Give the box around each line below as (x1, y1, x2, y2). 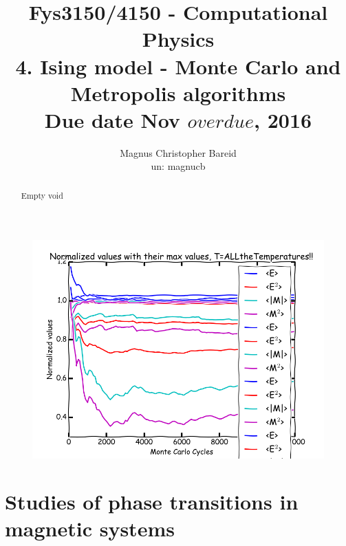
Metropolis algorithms (70, 78, 286, 107)
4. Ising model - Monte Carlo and (15, 52, 341, 80)
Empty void (21, 189, 63, 201)
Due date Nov (44, 105, 180, 133)
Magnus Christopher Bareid (120, 145, 237, 160)
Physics (142, 25, 215, 53)
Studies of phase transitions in (5, 488, 299, 516)
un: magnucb (151, 159, 206, 173)
